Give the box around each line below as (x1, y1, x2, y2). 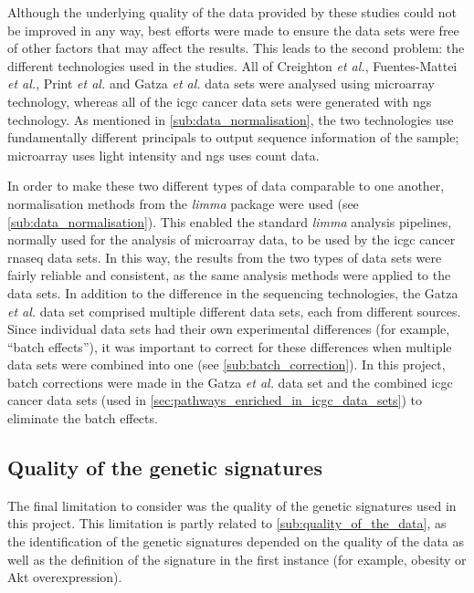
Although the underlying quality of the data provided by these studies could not (7, 3, 457, 21)
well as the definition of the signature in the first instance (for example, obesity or (7, 549, 467, 568)
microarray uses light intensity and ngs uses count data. (7, 145, 320, 164)
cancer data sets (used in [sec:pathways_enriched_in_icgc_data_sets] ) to (7, 390, 423, 410)
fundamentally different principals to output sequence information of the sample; (7, 128, 459, 147)
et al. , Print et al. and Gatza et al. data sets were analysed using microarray (7, 74, 435, 93)
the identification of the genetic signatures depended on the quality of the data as (7, 532, 465, 551)
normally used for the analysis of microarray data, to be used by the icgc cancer (7, 230, 456, 249)
